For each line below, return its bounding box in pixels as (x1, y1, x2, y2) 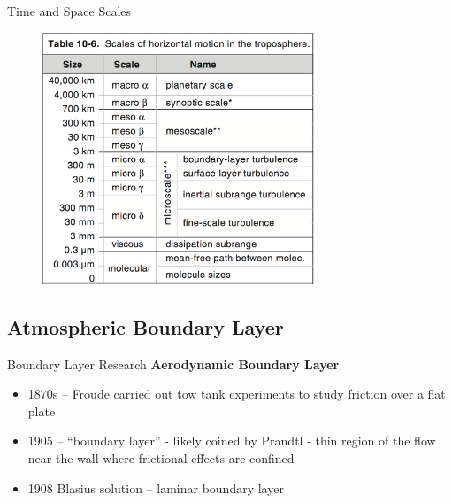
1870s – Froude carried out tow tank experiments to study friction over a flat (27, 384, 446, 403)
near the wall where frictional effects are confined (27, 449, 295, 468)
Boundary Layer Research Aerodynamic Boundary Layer (7, 354, 340, 373)
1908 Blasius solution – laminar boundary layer (27, 478, 284, 497)
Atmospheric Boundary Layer (7, 313, 284, 340)
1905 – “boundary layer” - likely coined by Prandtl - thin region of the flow (27, 431, 436, 450)
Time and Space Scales (7, 2, 132, 19)
